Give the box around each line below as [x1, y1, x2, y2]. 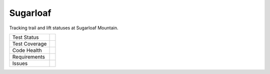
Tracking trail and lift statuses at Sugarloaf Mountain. [9, 25, 118, 31]
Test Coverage [12, 40, 47, 47]
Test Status [12, 34, 39, 41]
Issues [12, 60, 28, 67]
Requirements [12, 53, 45, 60]
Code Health [12, 47, 42, 54]
